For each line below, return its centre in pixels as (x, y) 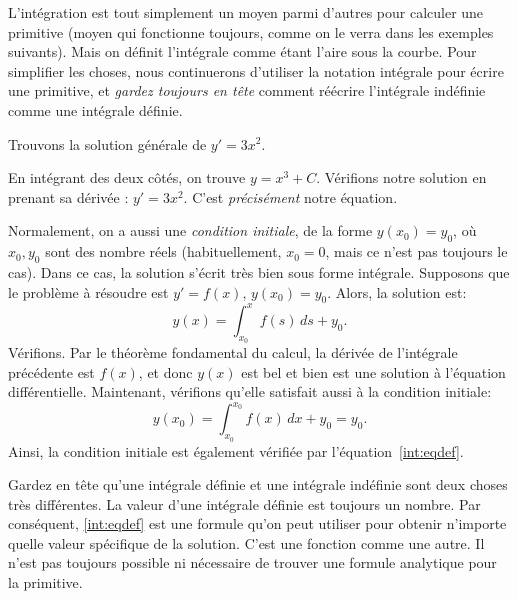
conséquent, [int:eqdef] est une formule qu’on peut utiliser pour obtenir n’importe (257, 523)
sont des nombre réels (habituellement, (163, 251)
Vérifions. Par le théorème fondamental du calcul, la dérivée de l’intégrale (233, 352)
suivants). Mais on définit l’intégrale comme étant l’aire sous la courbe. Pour (242, 51)
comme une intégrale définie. (95, 109)
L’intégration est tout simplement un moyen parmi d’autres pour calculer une (246, 12)
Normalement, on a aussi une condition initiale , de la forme (190, 230)
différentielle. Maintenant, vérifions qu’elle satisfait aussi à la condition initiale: (250, 391)
